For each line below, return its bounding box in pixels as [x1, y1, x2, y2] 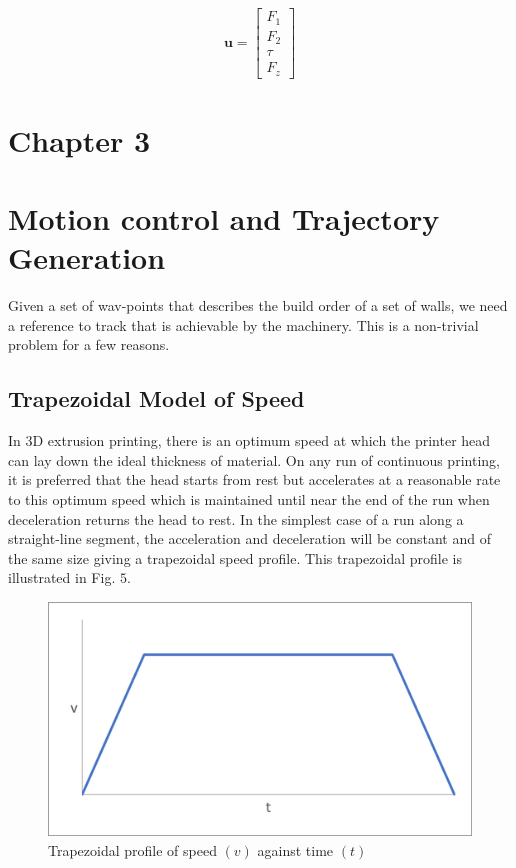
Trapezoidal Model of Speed [8, 383, 305, 414]
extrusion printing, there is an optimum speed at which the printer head [47, 430, 491, 451]
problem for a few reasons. [8, 334, 170, 355]
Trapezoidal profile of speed [48, 839, 217, 860]
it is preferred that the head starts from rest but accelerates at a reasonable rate [8, 469, 501, 490]
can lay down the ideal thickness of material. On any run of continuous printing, [8, 449, 500, 470]
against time [257, 839, 334, 860]
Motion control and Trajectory [8, 198, 440, 239]
